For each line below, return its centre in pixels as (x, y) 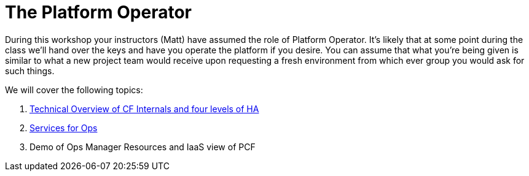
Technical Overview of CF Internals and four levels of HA (144, 109)
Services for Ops (64, 128)
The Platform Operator (99, 12)
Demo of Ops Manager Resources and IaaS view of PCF (143, 147)
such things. (30, 71)
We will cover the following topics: (74, 90)
